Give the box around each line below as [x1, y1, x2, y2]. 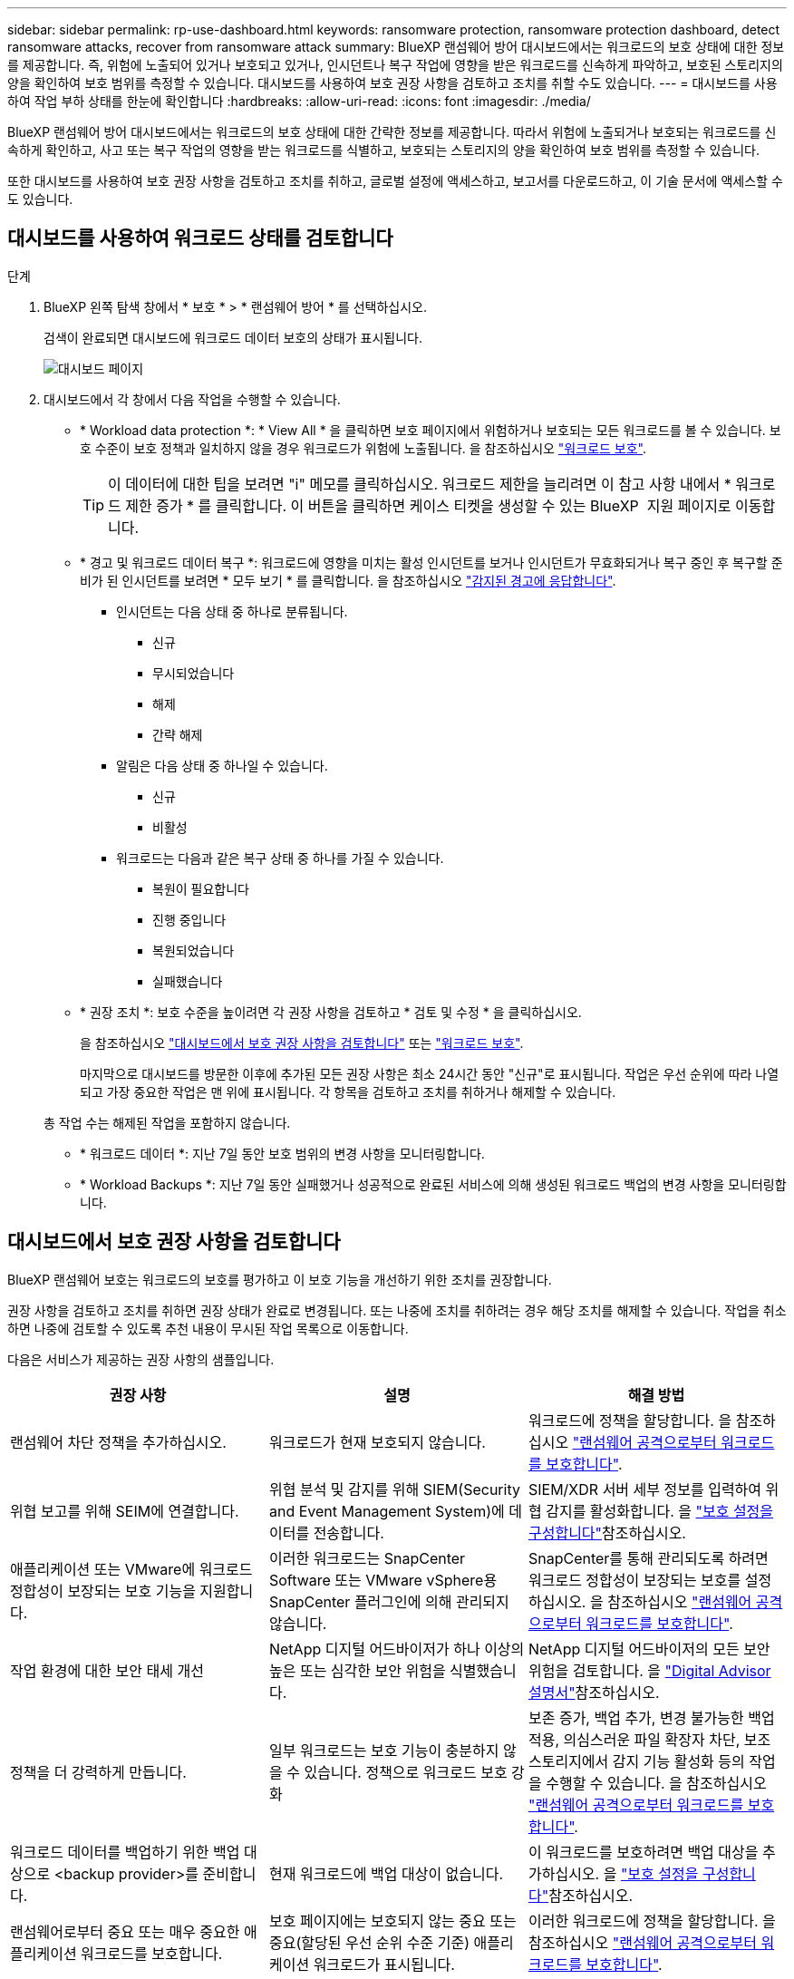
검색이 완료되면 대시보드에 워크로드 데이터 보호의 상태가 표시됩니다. [44, 329, 422, 345]
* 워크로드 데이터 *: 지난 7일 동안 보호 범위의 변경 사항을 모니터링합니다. [80, 1145, 485, 1161]
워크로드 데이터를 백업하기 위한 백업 [10, 1842, 240, 1861]
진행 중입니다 [152, 911, 227, 927]
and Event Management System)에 [268, 1501, 505, 1520]
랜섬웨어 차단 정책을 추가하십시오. [10, 1432, 227, 1451]
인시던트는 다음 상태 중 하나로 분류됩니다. [116, 603, 348, 619]
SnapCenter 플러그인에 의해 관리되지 [268, 1592, 509, 1611]
